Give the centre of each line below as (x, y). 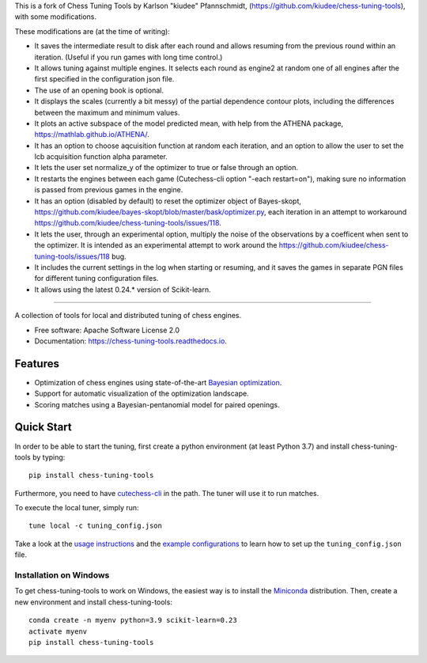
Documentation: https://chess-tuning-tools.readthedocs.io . (130, 341)
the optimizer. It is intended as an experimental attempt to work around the (156, 245)
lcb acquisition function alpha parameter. (101, 157)
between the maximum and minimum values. (107, 112)
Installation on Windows (62, 575)
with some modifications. (56, 17)
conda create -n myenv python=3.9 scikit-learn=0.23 (133, 620)
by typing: (49, 457)
